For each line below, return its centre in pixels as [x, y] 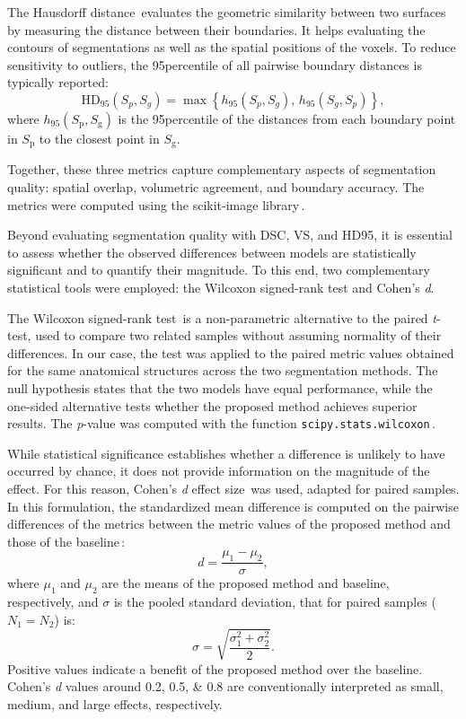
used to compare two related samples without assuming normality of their [238, 335]
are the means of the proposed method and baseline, [246, 583]
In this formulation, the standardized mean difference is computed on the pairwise [233, 506]
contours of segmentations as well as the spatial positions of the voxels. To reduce [232, 47]
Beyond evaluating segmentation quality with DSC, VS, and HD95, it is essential [230, 235]
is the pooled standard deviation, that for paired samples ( [275, 601]
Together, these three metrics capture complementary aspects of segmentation [222, 169]
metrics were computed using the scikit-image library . [156, 204]
